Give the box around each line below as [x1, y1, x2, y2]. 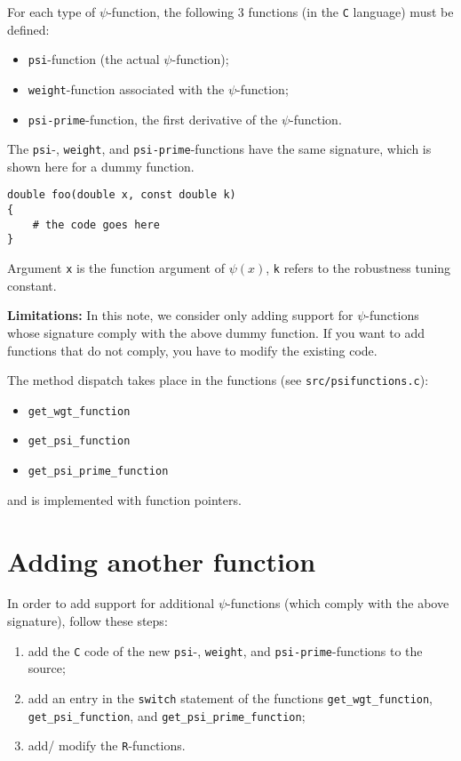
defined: [7, 20, 50, 38]
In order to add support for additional [7, 594, 215, 613]
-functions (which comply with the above [227, 594, 449, 613]
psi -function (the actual [28, 50, 160, 68]
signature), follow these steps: [7, 612, 168, 630]
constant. [7, 276, 57, 294]
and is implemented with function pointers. [7, 490, 242, 509]
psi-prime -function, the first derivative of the [28, 109, 278, 128]
